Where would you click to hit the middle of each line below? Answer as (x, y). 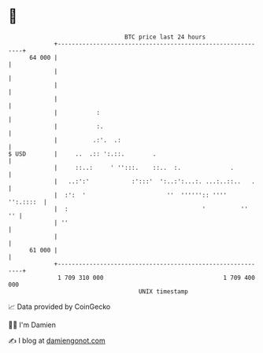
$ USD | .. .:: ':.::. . (82, 154)
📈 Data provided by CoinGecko (59, 307)
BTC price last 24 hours (165, 37)
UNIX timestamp (163, 291)
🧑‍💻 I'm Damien (32, 325)
